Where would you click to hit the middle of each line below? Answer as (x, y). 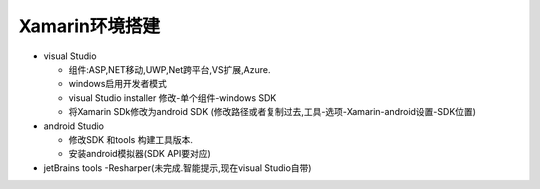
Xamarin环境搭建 (89, 26)
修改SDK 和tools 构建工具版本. (131, 139)
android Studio (74, 126)
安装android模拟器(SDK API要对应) (140, 154)
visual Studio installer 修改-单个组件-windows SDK (172, 97)
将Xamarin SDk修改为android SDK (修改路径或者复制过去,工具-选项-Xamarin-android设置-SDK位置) (272, 112)
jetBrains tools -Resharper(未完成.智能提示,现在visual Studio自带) (177, 167)
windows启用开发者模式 (117, 84)
